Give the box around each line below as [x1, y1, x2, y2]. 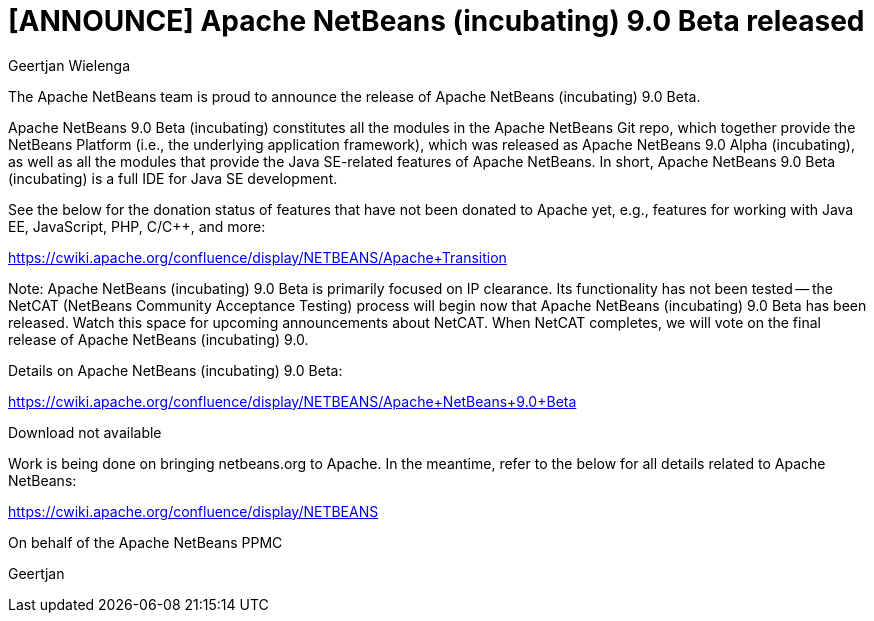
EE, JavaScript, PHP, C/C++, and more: [8, 217, 266, 235]
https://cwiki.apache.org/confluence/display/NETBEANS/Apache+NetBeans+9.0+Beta [8, 392, 577, 410]
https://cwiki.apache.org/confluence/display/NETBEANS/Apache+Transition [8, 248, 507, 266]
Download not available [8, 423, 162, 441]
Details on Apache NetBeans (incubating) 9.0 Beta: [8, 361, 343, 379]
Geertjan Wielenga [8, 56, 131, 74]
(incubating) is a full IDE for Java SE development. [8, 169, 338, 187]
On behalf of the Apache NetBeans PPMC [8, 533, 283, 551]
